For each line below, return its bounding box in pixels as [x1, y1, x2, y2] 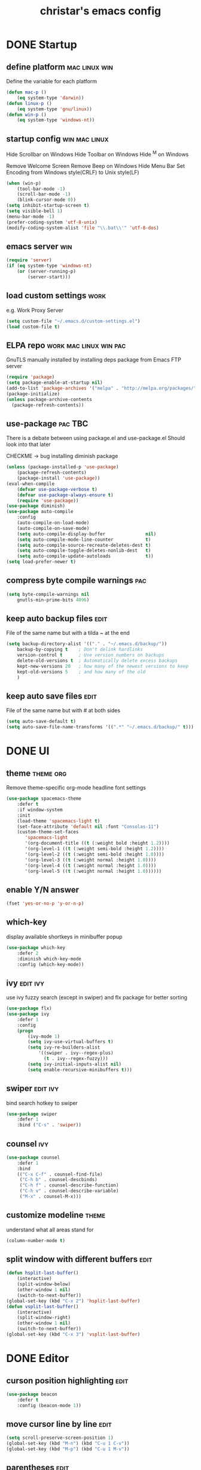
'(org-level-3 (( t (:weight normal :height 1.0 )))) [25, 857, 157, 863]
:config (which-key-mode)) [17, 961, 84, 968]
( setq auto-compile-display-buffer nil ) [17, 531, 157, 537]
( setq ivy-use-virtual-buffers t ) [28, 1039, 114, 1045]
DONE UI [6, 745, 50, 758]
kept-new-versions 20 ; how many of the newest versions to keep [17, 663, 188, 669]
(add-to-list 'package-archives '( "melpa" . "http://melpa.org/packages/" [6, 385, 197, 391]
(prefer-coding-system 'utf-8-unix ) [6, 219, 98, 225]
